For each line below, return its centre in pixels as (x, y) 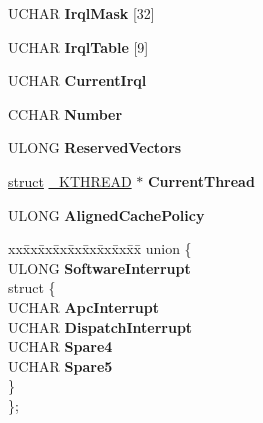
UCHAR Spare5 (60, 365)
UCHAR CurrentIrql (77, 80)
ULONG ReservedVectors (95, 147)
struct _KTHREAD (70, 180)
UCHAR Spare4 (60, 346)
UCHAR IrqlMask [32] (81, 13)
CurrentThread (201, 180)
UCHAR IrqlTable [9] (78, 46)
